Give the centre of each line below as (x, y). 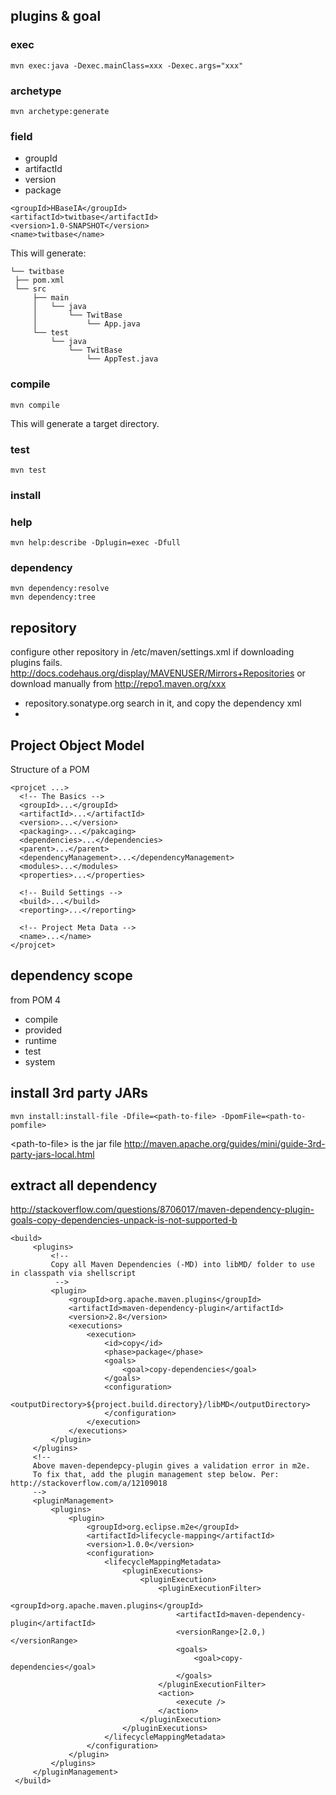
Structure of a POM (50, 770)
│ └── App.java (86, 324)
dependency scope (71, 975)
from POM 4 (36, 1000)
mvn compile (35, 405)
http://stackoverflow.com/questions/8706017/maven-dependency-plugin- (162, 1210)
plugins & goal (56, 16)
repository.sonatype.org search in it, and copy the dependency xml (163, 703)
